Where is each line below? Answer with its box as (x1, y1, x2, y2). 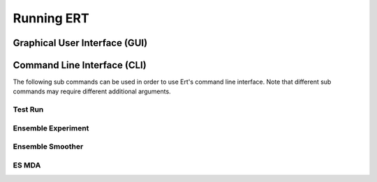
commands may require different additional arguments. (13, 87, 171, 96)
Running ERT (13, 10, 90, 26)
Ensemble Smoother (13, 142, 84, 151)
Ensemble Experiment (13, 123, 89, 132)
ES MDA (13, 160, 41, 170)
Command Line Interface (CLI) (13, 59, 147, 71)
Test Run (13, 105, 44, 114)
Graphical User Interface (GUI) (13, 37, 148, 49)
